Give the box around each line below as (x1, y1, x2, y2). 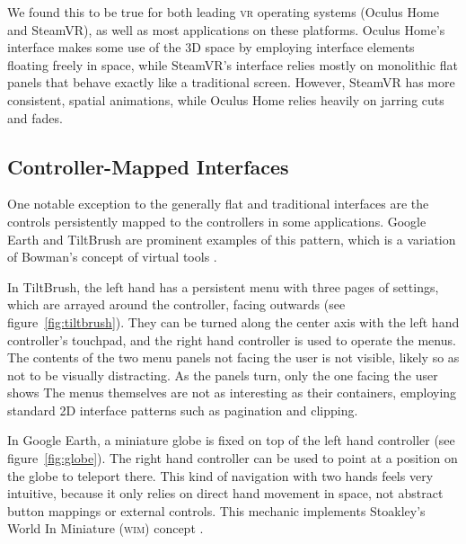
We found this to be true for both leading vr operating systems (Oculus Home (7, 3, 439, 21)
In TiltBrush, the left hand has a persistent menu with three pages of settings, (7, 277, 439, 296)
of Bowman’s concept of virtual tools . (7, 247, 217, 266)
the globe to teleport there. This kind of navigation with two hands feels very (7, 466, 434, 485)
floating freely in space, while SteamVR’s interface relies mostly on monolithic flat (7, 55, 458, 74)
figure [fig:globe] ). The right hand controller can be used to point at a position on (7, 449, 458, 468)
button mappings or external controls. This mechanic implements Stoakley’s (7, 501, 426, 520)
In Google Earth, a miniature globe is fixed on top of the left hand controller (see (7, 431, 455, 450)
